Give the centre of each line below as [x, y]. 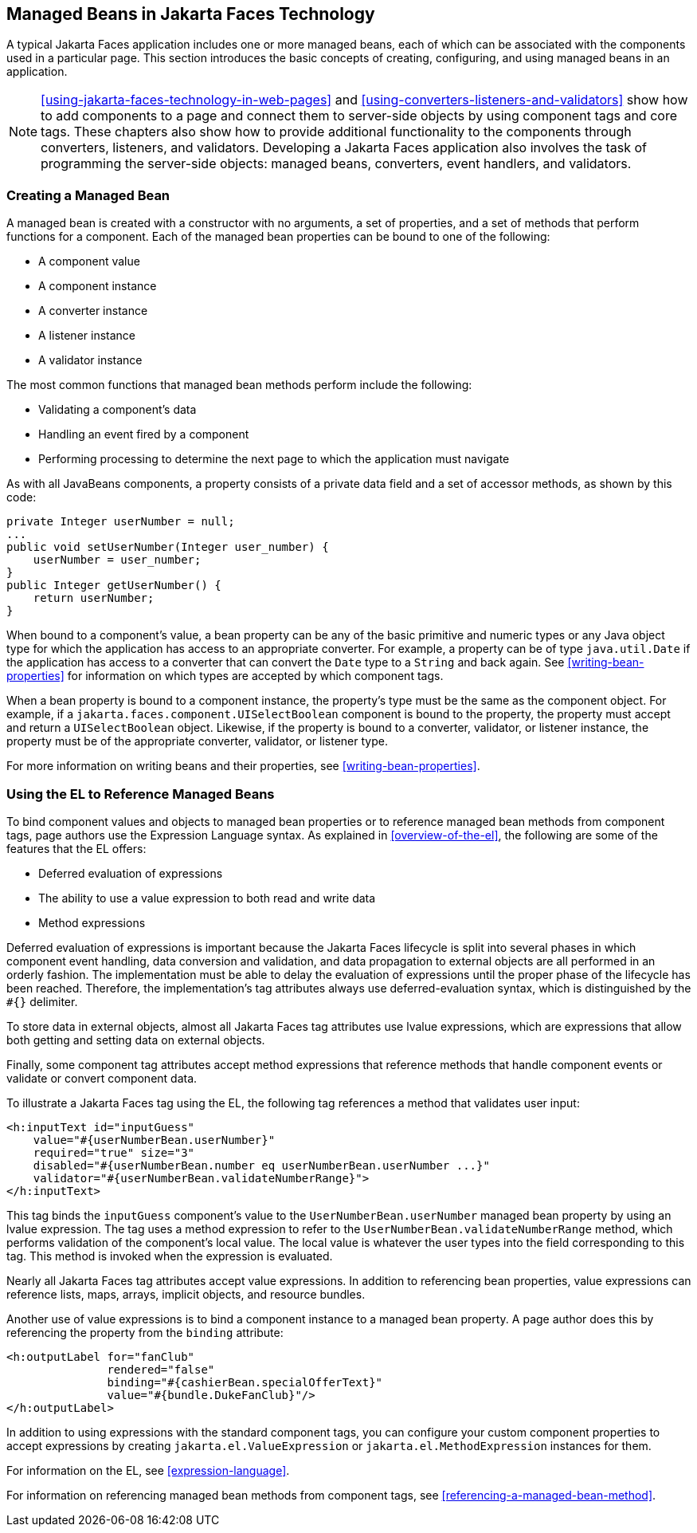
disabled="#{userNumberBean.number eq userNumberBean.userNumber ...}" [261, 1165]
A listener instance [87, 336]
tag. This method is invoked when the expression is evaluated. [170, 1256]
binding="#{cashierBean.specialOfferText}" [245, 1382]
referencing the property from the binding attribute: [145, 1332]
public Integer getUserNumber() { [114, 586]
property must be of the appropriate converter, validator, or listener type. [197, 741]
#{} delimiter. [42, 1001]
